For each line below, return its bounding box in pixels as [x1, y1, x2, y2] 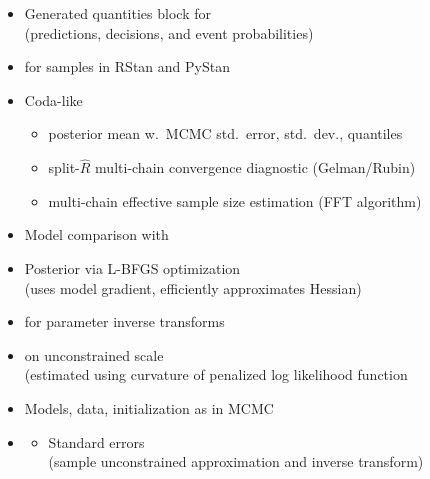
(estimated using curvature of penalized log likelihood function [24, 364, 408, 385]
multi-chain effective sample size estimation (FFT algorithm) [48, 190, 422, 211]
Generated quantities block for [24, 3, 211, 23]
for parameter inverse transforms [24, 311, 225, 332]
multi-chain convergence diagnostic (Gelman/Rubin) [95, 157, 416, 178]
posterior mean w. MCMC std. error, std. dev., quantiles [48, 123, 403, 144]
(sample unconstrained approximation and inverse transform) [48, 451, 424, 472]
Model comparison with [24, 224, 169, 245]
